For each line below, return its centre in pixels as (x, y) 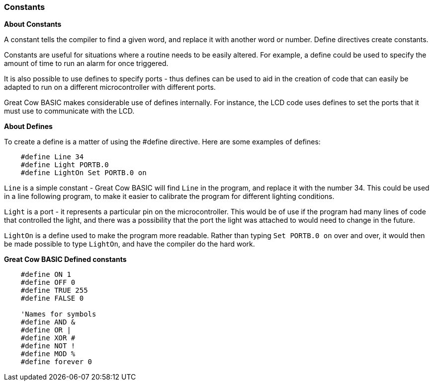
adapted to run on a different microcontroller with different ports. (110, 87)
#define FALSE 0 (52, 298)
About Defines (28, 127)
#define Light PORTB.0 (65, 165)
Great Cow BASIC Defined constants (65, 259)
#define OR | (46, 330)
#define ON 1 (46, 275)
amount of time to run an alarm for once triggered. (86, 64)
